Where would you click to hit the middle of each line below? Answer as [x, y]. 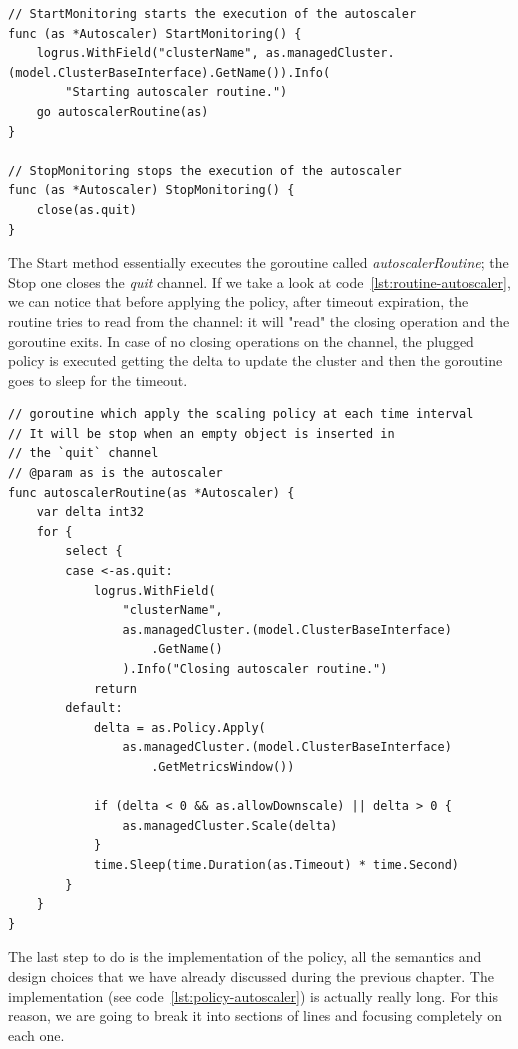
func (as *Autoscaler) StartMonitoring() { [155, 33]
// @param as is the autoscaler [115, 473]
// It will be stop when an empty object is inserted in [201, 433]
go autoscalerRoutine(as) [122, 111]
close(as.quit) [86, 209]
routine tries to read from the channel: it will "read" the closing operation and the [259, 320]
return [115, 688]
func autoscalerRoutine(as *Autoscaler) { [151, 492]
